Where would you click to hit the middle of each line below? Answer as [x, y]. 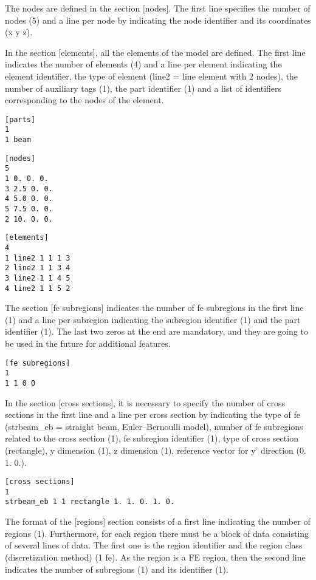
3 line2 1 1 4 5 [38, 278]
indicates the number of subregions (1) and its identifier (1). [117, 569]
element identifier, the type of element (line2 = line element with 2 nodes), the [151, 76]
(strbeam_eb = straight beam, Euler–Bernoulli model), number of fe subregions [154, 426]
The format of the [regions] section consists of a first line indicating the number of [158, 521]
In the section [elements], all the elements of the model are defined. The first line [155, 52]
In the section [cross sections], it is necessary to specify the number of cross [145, 402]
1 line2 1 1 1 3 [38, 258]
